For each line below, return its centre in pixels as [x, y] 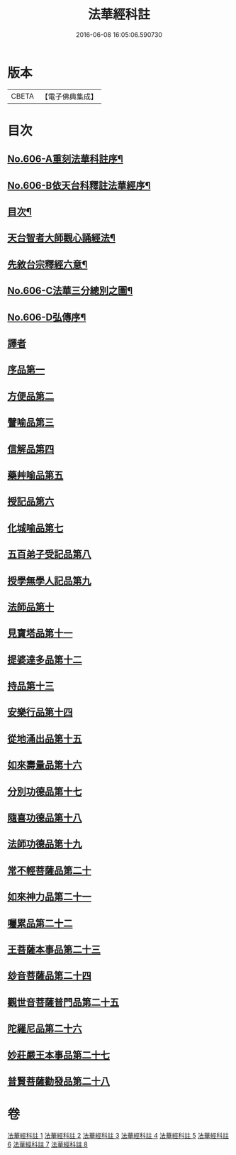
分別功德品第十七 [45, 791]
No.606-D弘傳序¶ [47, 317]
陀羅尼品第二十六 [45, 1029]
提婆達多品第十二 [45, 660]
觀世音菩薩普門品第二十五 [63, 1002]
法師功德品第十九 [45, 844]
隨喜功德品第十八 [45, 818]
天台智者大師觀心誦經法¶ [61, 238]
